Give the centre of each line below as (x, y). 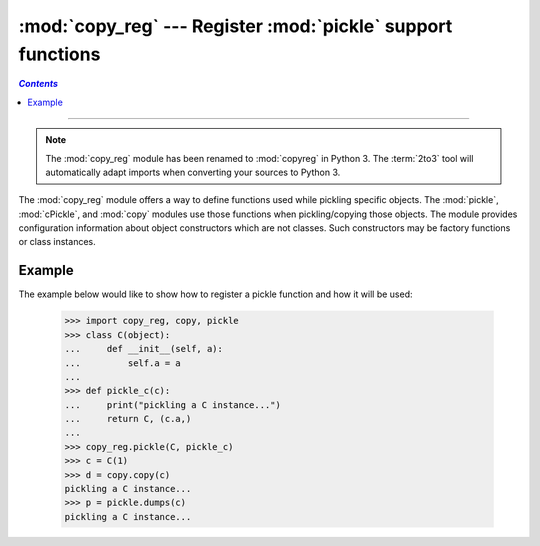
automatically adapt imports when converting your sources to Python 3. (193, 172)
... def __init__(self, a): (144, 349)
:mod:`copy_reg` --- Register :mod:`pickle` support (235, 26)
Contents (38, 84)
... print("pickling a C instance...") (173, 404)
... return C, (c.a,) (128, 419)
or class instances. (57, 242)
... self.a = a (123, 363)
